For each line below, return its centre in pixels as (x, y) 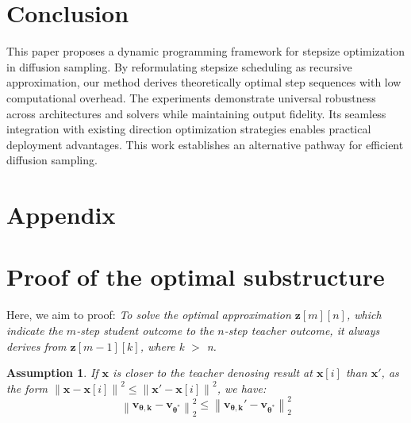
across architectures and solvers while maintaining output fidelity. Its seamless (196, 113)
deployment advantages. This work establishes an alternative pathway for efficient (205, 144)
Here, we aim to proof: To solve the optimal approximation (149, 315)
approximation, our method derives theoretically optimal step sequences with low (204, 82)
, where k (162, 346)
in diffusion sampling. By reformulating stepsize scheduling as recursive (179, 66)
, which (364, 315)
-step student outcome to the (145, 330)
